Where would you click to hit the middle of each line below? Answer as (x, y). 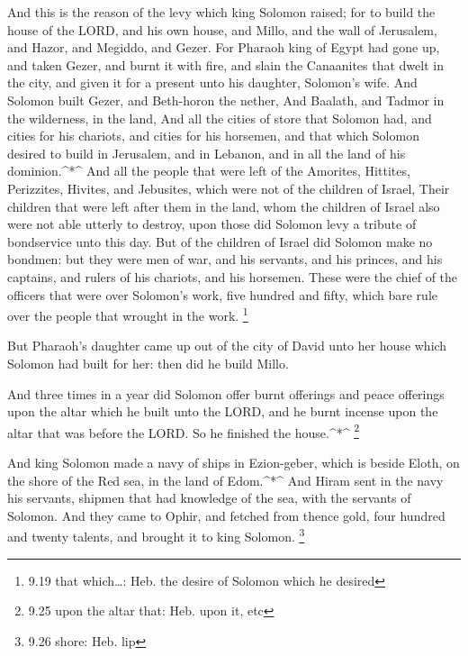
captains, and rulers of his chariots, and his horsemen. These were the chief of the (233, 276)
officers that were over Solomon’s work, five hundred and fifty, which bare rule (222, 294)
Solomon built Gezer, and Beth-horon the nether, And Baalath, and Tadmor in (226, 100)
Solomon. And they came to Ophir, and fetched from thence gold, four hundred (226, 515)
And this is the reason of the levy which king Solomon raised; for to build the (221, 12)
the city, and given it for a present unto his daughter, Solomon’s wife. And (212, 82)
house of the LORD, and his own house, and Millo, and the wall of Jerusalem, (222, 29)
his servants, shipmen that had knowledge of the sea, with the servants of (209, 498)
